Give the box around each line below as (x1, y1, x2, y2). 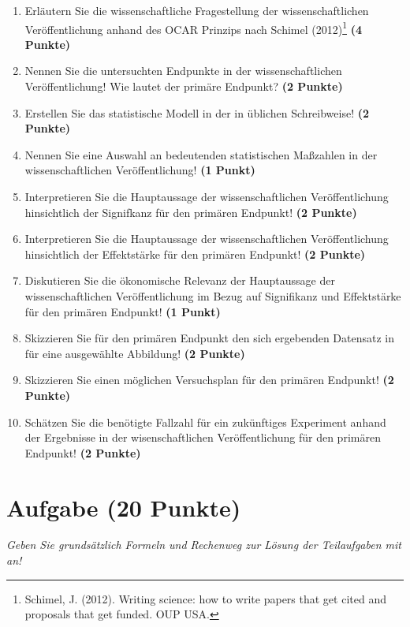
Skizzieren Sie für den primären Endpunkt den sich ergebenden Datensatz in (24, 330, 395, 346)
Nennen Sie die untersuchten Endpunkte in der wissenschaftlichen (24, 62, 342, 79)
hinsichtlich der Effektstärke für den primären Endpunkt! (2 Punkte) (24, 245, 366, 262)
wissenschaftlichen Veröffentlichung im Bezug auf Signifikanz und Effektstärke (24, 287, 401, 304)
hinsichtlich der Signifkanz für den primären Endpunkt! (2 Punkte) (24, 203, 357, 220)
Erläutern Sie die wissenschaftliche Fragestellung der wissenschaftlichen (24, 2, 369, 18)
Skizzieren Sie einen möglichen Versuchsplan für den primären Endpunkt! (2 (24, 371, 394, 388)
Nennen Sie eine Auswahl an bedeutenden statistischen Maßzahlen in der (24, 146, 378, 162)
